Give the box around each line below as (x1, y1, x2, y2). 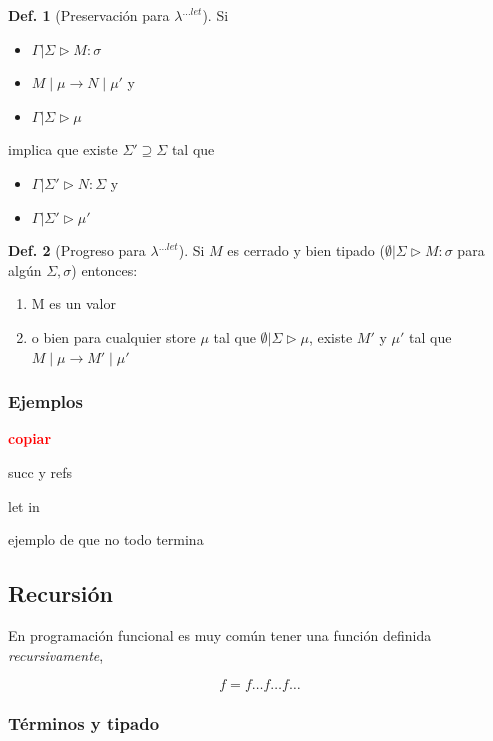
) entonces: (71, 259, 138, 280)
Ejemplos (8, 389, 83, 414)
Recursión (8, 578, 114, 609)
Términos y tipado (8, 711, 160, 736)
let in (8, 495, 40, 516)
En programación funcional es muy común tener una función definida (8, 624, 432, 645)
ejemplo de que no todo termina (8, 529, 204, 550)
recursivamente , (8, 644, 104, 665)
